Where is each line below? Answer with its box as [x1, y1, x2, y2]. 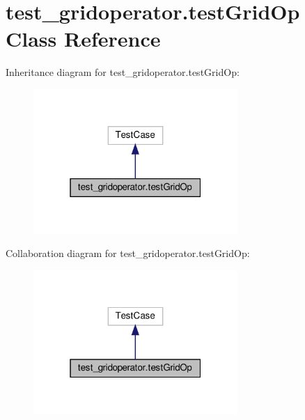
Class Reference [6, 24, 161, 53]
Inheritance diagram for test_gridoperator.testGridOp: [6, 65, 240, 79]
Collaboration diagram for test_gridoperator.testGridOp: [6, 246, 250, 260]
